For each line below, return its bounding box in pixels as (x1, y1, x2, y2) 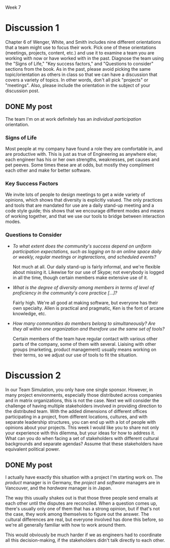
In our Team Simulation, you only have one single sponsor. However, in (5, 387, 153, 393)
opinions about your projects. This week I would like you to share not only (5, 424, 159, 430)
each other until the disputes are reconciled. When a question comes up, (5, 500, 157, 506)
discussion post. (5, 88, 40, 94)
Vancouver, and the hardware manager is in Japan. (5, 485, 113, 491)
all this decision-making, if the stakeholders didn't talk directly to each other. (5, 537, 165, 543)
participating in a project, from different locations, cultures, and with (5, 414, 148, 420)
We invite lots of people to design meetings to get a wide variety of (5, 191, 146, 198)
